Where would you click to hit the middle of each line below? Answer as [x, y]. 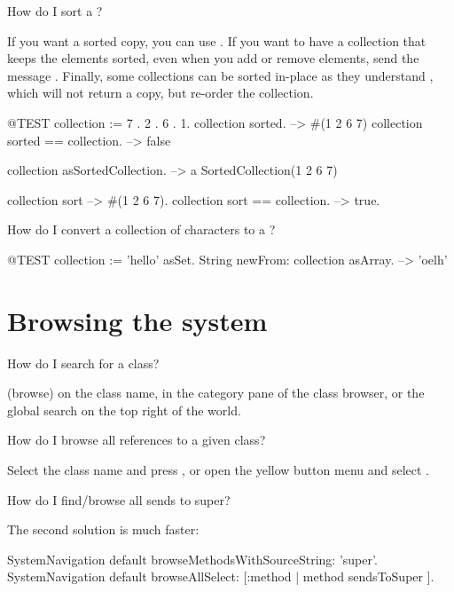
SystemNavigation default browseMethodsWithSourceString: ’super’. [192, 559]
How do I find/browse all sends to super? [119, 499]
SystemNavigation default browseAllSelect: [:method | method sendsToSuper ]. [221, 576]
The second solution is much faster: [103, 529]
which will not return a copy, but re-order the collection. [160, 93]
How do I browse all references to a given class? [137, 440]
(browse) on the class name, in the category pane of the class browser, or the [216, 393]
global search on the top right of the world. [124, 410]
